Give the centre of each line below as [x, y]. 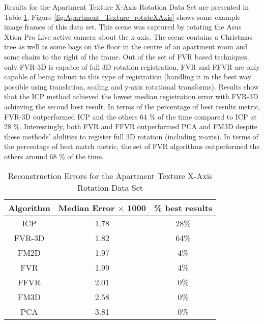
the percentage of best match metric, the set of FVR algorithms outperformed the [132, 146]
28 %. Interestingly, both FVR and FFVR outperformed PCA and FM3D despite [131, 126]
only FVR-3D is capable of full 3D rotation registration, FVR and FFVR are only [132, 66]
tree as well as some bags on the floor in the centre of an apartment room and [126, 47]
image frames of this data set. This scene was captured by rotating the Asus [123, 27]
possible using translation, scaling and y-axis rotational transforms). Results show [131, 86]
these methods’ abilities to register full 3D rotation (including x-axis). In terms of [131, 136]
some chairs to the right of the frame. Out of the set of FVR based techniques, [127, 56]
